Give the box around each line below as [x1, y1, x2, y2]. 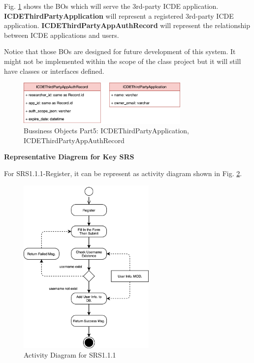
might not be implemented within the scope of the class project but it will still [4, 56, 241, 66]
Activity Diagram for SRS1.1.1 [24, 350, 116, 360]
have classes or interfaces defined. [4, 65, 104, 76]
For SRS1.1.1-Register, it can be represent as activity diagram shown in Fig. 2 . [4, 168, 242, 179]
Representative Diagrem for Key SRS [4, 151, 134, 162]
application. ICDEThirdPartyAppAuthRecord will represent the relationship [4, 20, 250, 30]
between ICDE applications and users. [4, 30, 119, 40]
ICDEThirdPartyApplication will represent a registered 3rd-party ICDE [4, 10, 234, 21]
